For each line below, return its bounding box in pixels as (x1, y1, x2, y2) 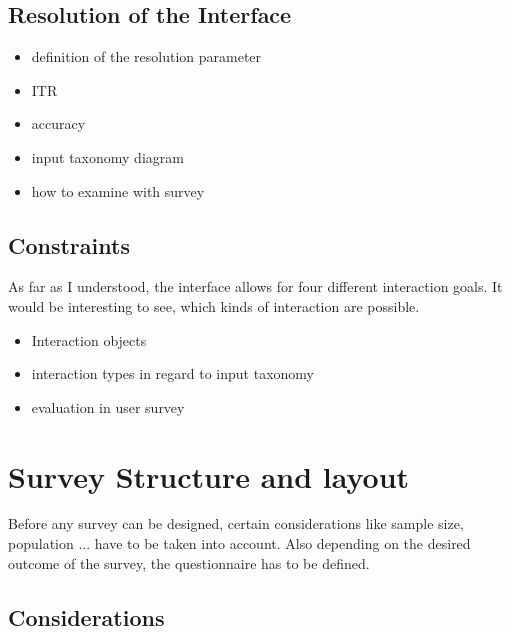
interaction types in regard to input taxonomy (31, 363, 314, 384)
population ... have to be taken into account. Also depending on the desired (8, 533, 471, 554)
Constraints (8, 229, 130, 260)
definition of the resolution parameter (31, 46, 262, 67)
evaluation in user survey (31, 396, 185, 417)
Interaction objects (31, 329, 147, 350)
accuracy (31, 113, 86, 134)
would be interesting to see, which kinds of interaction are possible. (8, 295, 420, 316)
